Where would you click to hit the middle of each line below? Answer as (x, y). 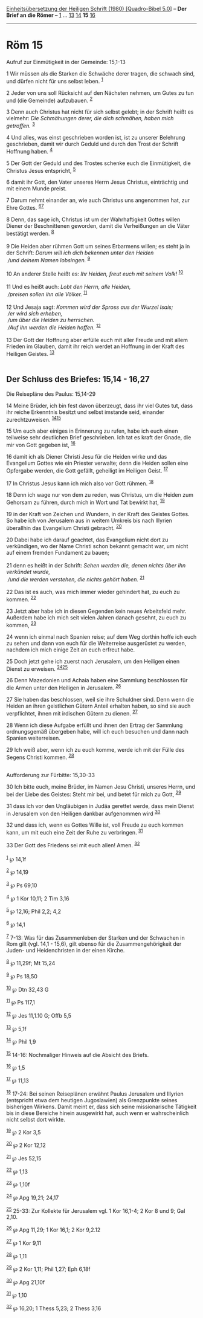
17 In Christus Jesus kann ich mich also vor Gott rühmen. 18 (80, 483)
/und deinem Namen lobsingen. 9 (49, 259)
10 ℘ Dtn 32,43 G (27, 989)
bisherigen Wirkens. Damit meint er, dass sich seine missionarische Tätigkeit (101, 1106)
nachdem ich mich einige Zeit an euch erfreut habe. (71, 650)
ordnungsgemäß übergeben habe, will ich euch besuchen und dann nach (98, 731)
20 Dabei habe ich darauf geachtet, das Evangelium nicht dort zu (87, 540)
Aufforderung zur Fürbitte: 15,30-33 (51, 775)
